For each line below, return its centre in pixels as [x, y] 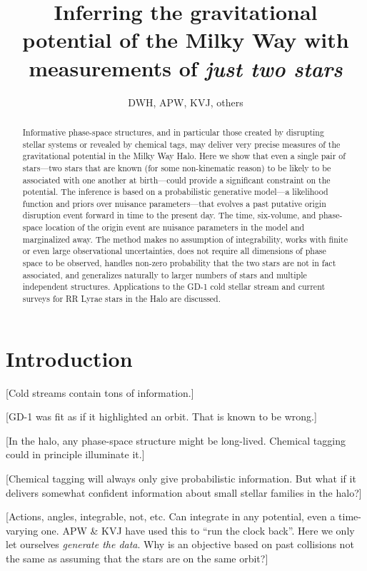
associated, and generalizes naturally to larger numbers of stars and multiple [165, 274]
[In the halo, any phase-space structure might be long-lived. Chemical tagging [176, 440]
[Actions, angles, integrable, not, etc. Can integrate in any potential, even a [171, 516]
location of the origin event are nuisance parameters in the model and [175, 227]
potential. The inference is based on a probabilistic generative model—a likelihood [175, 192]
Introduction [69, 358]
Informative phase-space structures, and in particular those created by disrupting [173, 132]
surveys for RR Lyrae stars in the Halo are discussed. [122, 299]
